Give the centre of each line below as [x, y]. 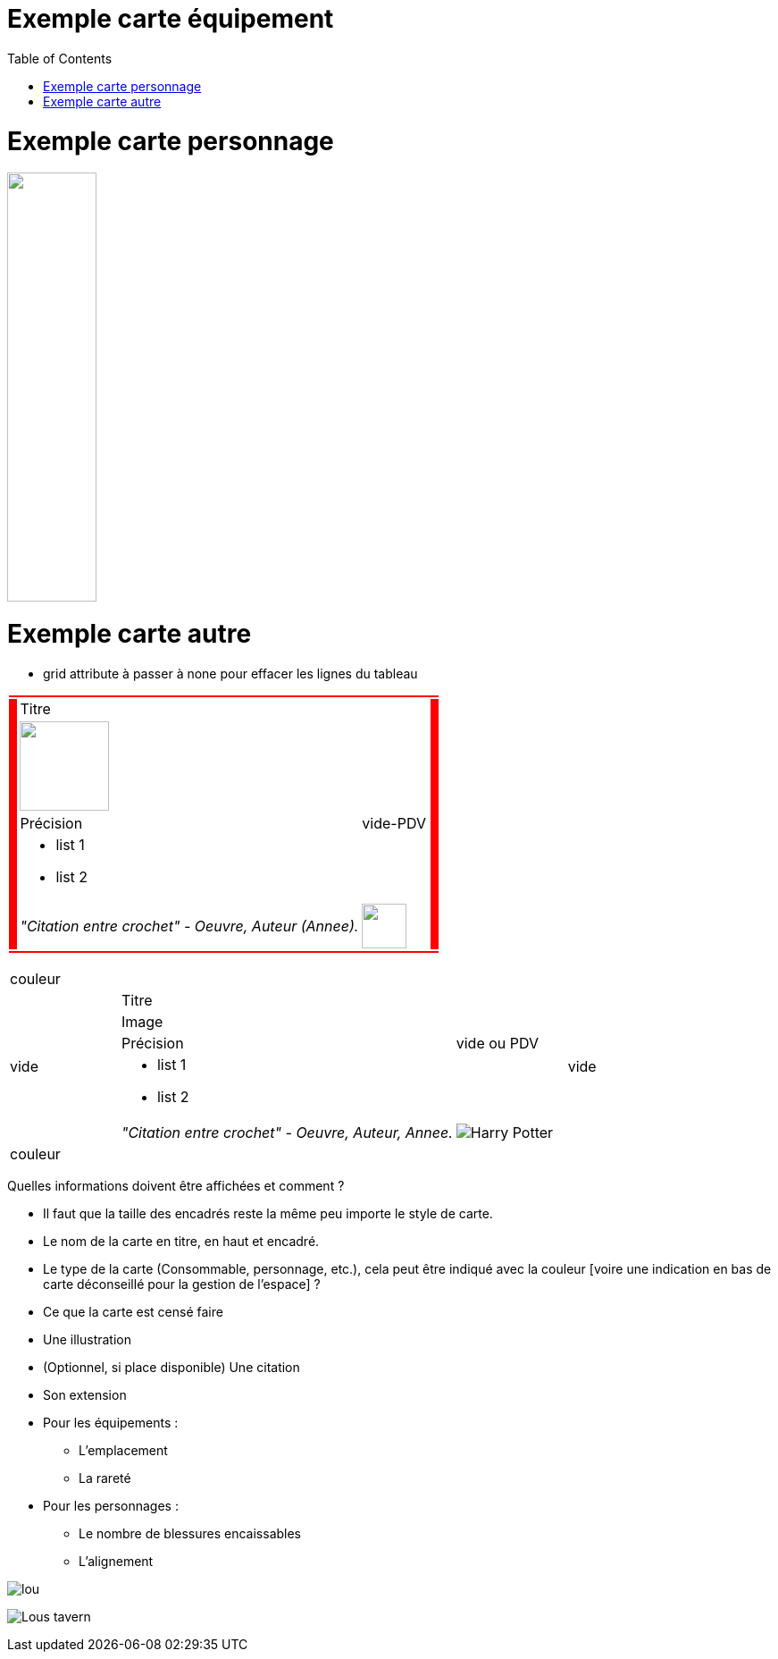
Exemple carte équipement [171, 19]
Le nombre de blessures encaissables [190, 1533]
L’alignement [116, 1561]
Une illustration [87, 1339]
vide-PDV [394, 823]
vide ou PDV [498, 1043]
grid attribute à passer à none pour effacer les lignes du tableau [230, 673]
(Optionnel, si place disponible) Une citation [171, 1367]
